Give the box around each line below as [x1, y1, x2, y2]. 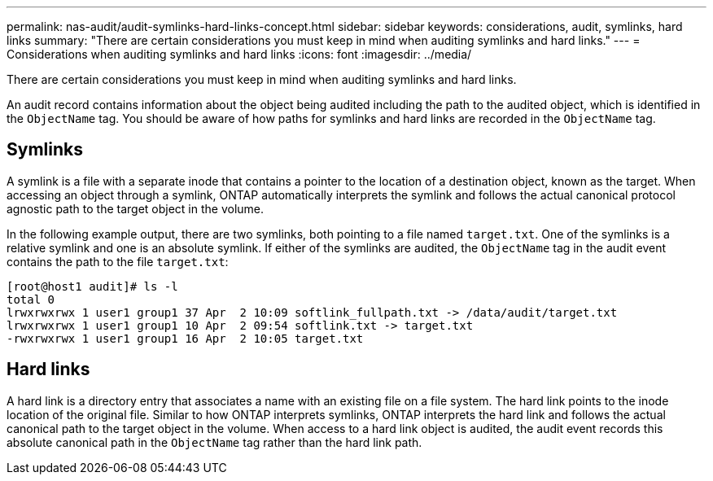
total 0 [7, 292, 55, 306]
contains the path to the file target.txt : [7, 254, 229, 269]
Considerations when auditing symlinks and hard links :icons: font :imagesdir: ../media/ [7, 47, 472, 61]
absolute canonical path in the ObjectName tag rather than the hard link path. [7, 435, 422, 449]
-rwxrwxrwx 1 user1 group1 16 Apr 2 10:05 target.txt [7, 331, 364, 345]
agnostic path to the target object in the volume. [7, 201, 265, 216]
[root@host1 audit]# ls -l [7, 279, 178, 293]
